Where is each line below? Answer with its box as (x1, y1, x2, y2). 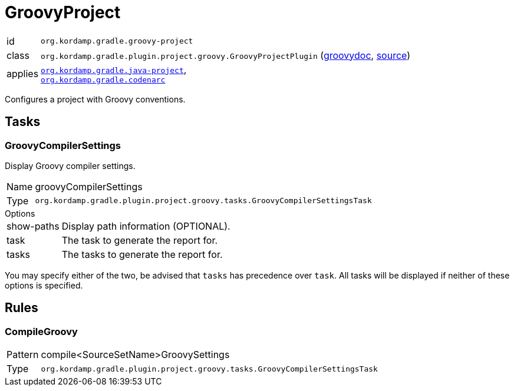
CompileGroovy (5, 325, 78, 337)
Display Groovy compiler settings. (5, 160, 136, 171)
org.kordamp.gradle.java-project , (41, 63, 187, 75)
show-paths (6, 220, 60, 232)
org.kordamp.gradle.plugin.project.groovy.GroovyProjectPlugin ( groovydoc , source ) (41, 49, 411, 61)
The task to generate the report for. (61, 234, 218, 246)
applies (6, 68, 39, 80)
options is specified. (5, 280, 83, 290)
